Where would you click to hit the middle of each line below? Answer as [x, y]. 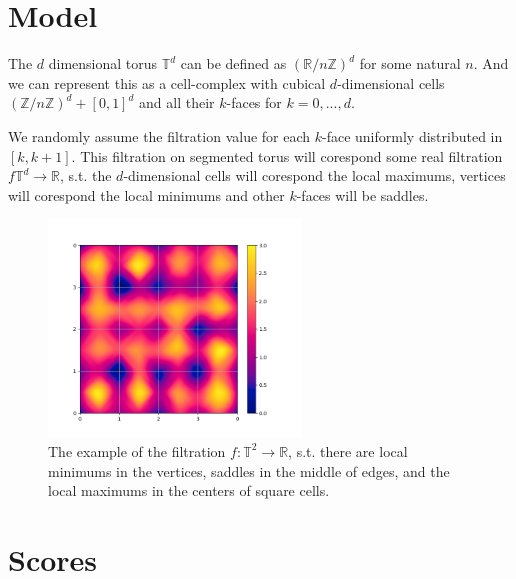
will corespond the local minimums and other [146, 194]
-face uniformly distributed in [412, 135]
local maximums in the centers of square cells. [189, 490]
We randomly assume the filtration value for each [159, 135]
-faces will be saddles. [362, 194]
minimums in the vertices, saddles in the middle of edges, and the [249, 470]
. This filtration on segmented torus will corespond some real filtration [287, 155]
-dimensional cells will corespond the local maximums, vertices [314, 175]
